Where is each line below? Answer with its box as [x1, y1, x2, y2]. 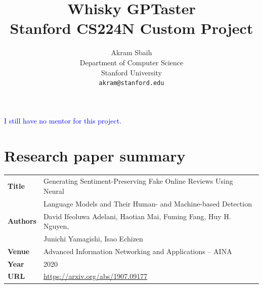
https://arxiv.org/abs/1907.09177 [43, 271, 148, 281]
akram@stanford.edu [99, 79, 164, 87]
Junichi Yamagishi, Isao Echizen [43, 233, 143, 243]
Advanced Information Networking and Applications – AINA [43, 245, 232, 256]
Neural [43, 185, 64, 196]
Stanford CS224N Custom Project [10, 18, 253, 38]
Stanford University [101, 67, 162, 77]
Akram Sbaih [111, 47, 152, 58]
